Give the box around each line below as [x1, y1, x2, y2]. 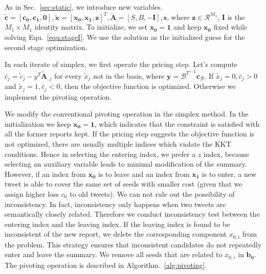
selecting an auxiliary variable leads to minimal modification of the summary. [5, 158, 247, 169]
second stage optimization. [5, 41, 87, 52]
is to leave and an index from [98, 168, 190, 179]
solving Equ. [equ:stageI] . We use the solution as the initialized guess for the [5, 32, 245, 42]
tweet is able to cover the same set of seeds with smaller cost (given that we [5, 178, 242, 189]
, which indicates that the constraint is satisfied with [94, 118, 260, 129]
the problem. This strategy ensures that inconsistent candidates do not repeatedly [5, 239, 262, 249]
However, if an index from [5, 168, 86, 179]
